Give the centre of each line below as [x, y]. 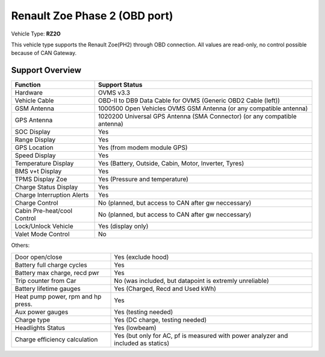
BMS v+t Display [38, 172]
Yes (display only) [123, 226]
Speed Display [36, 155]
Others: [20, 245]
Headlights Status [40, 328]
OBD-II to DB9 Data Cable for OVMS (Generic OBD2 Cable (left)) [189, 101]
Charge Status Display [46, 187]
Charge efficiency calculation [56, 339]
